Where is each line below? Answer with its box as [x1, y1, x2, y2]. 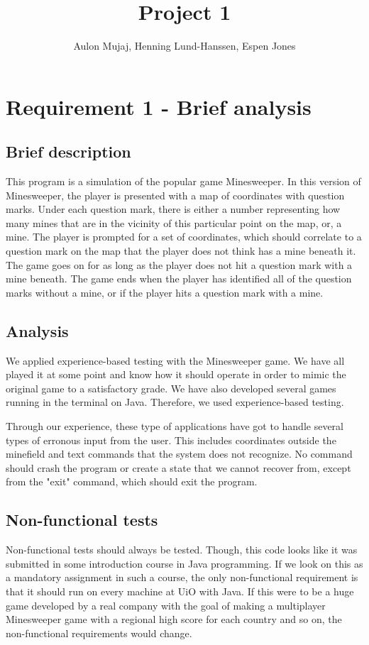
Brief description [6, 140, 131, 162]
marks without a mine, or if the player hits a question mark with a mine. [6, 285, 324, 299]
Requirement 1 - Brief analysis [6, 92, 312, 121]
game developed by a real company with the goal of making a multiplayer [6, 597, 326, 612]
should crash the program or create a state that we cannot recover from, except [6, 460, 351, 475]
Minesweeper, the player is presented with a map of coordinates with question [6, 187, 345, 202]
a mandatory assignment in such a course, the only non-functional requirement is [6, 570, 358, 585]
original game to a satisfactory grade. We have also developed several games [6, 380, 336, 395]
